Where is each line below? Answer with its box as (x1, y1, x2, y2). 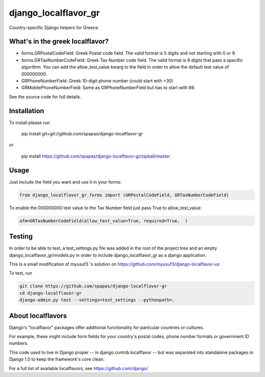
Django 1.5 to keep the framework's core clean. (9, 356, 105, 362)
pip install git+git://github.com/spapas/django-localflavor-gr (21, 131, 143, 137)
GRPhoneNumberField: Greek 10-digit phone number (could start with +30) (21, 78, 174, 84)
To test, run (9, 270, 32, 276)
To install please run (9, 120, 50, 126)
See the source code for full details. (9, 94, 81, 99)
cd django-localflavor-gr (19, 290, 82, 296)
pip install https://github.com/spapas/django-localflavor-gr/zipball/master (21, 153, 170, 159)
